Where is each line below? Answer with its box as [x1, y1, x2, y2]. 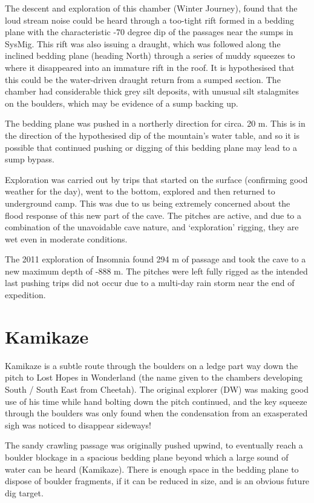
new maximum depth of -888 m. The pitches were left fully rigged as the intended [5, 264, 308, 277]
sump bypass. [5, 153, 54, 165]
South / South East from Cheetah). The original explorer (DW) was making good [5, 382, 309, 395]
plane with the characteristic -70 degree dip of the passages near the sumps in [5, 25, 293, 38]
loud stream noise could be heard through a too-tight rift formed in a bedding [5, 13, 294, 26]
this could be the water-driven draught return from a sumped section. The [5, 73, 281, 85]
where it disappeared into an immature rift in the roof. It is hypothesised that [5, 61, 295, 73]
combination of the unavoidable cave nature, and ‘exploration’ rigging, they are [5, 221, 299, 233]
